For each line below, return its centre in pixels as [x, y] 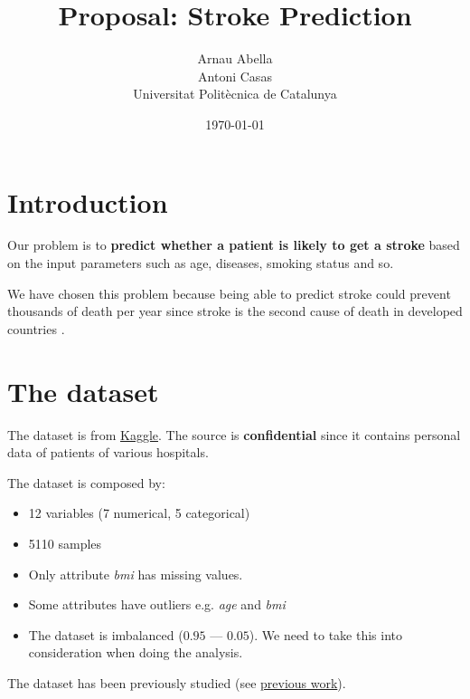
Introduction [88, 201]
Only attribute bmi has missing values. [136, 574]
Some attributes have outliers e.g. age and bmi [157, 604]
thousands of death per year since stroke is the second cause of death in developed [235, 311]
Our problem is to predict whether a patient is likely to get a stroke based [234, 245]
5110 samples [65, 543]
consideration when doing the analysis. [136, 652]
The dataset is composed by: [86, 482]
